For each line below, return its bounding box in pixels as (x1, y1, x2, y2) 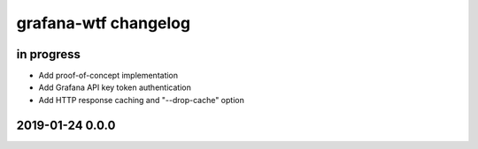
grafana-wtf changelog (16, 13, 190, 33)
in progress (16, 47, 81, 62)
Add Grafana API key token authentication (38, 82, 192, 93)
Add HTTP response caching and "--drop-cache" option (38, 94, 245, 105)
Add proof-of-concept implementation (38, 71, 179, 81)
